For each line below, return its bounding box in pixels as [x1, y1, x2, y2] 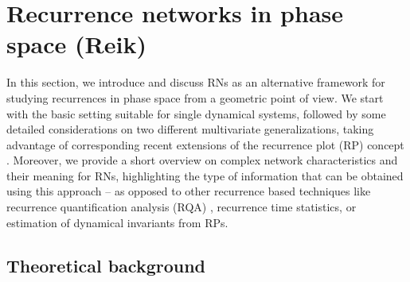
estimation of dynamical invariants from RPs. [6, 214, 228, 230]
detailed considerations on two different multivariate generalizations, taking [6, 121, 374, 137]
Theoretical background [6, 253, 206, 277]
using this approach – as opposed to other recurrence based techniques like [6, 183, 371, 199]
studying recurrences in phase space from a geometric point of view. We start [6, 89, 384, 106]
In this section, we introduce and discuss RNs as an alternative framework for [6, 74, 385, 91]
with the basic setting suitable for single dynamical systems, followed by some [6, 105, 386, 122]
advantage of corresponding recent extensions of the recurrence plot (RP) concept [6, 136, 404, 153]
